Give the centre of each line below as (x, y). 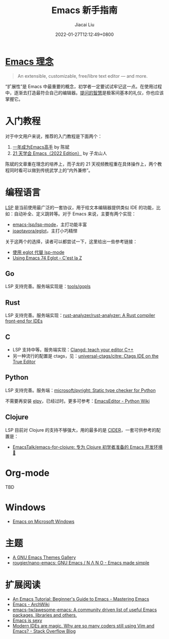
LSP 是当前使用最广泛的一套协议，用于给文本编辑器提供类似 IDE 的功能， (81, 207)
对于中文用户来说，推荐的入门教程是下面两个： (54, 136)
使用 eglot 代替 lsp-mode (38, 252)
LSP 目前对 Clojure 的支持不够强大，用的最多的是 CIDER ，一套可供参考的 (81, 430)
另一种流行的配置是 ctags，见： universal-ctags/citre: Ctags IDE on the (86, 356)
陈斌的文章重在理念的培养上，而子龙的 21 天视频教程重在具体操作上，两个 (81, 164)
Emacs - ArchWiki (31, 604)
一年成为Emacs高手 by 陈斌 (41, 147)
